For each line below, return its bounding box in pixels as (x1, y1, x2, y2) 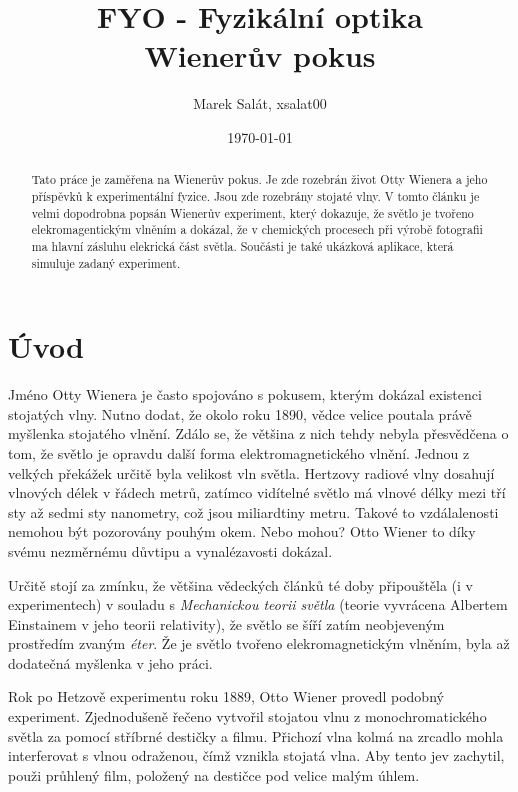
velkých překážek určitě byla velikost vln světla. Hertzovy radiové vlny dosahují (8, 462, 495, 483)
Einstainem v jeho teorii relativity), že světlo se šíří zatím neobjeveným (8, 613, 445, 634)
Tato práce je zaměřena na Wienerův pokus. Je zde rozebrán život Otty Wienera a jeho (31, 171, 488, 188)
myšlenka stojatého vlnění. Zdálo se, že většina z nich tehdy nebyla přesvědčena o (8, 423, 509, 444)
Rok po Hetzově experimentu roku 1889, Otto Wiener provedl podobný (8, 686, 444, 707)
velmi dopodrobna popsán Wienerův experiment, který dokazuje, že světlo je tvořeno (31, 204, 474, 221)
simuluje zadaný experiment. (31, 254, 181, 271)
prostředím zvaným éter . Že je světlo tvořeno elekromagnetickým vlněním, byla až (8, 633, 510, 654)
